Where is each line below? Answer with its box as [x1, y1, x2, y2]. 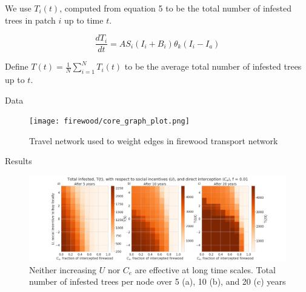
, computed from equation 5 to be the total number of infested [59, 2, 292, 14]
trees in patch [5, 13, 56, 26]
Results [5, 154, 32, 167]
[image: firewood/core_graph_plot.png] [29, 117, 190, 126]
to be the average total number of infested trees [124, 60, 302, 73]
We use [5, 2, 32, 14]
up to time [64, 13, 104, 26]
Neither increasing [29, 263, 96, 276]
